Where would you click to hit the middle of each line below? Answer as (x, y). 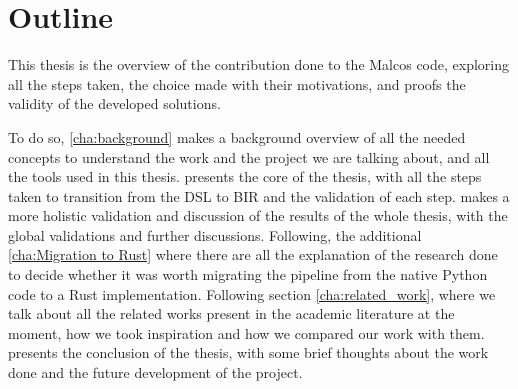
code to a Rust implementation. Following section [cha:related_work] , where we (252, 293)
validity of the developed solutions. (114, 103)
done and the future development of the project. (155, 372)
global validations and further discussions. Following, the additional (215, 234)
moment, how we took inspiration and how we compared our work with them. (246, 332)
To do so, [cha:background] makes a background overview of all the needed (237, 136)
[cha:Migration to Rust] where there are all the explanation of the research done (253, 254)
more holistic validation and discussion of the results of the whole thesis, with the (258, 215)
